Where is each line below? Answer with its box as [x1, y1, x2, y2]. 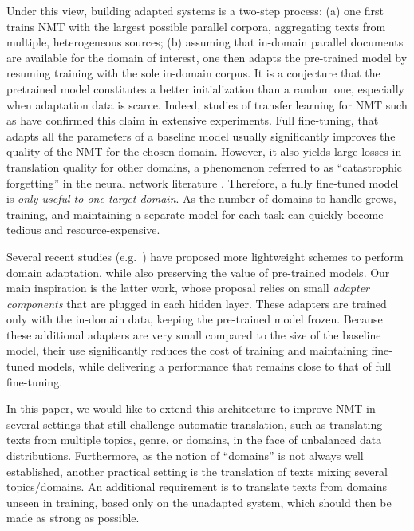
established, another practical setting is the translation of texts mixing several [6, 462, 388, 479]
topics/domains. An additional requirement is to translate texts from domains [6, 478, 388, 495]
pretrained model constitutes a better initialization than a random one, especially [6, 80, 404, 97]
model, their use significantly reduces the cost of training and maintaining [6, 342, 368, 359]
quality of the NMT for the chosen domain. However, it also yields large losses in [6, 143, 402, 160]
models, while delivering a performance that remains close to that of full [37, 358, 392, 374]
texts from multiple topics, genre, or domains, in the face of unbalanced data [6, 431, 382, 448]
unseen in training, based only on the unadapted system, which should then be [6, 493, 392, 510]
